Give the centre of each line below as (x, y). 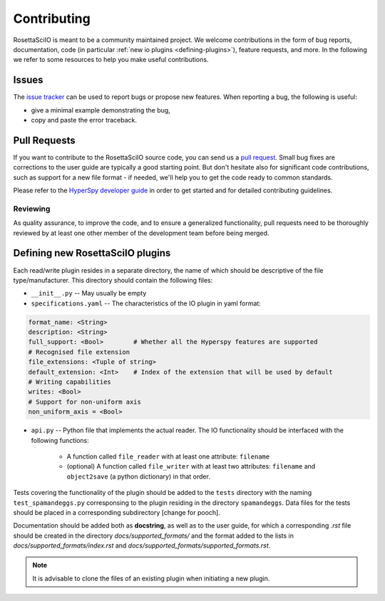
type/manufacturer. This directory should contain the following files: (113, 280)
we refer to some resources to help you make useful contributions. (111, 60)
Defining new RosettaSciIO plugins (92, 253)
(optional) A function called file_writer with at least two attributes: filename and (191, 466)
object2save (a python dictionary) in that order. (138, 476)
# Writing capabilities (70, 382)
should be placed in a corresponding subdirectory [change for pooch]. (117, 512)
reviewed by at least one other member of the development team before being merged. (141, 233)
